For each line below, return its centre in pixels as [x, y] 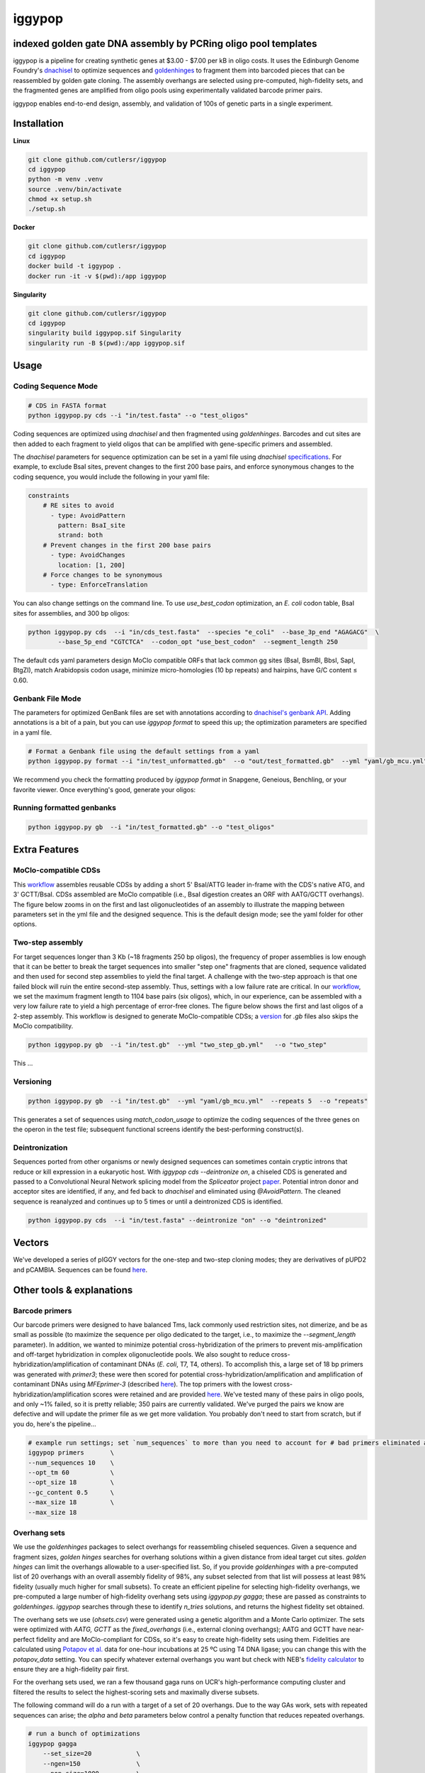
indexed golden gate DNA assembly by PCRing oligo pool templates [165, 44]
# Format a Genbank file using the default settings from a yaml [144, 751]
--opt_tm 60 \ [71, 1472]
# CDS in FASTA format [67, 405]
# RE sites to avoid [79, 506]
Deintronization [40, 1147]
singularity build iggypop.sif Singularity [105, 333]
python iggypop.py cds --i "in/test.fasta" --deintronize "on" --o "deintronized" [177, 1220]
